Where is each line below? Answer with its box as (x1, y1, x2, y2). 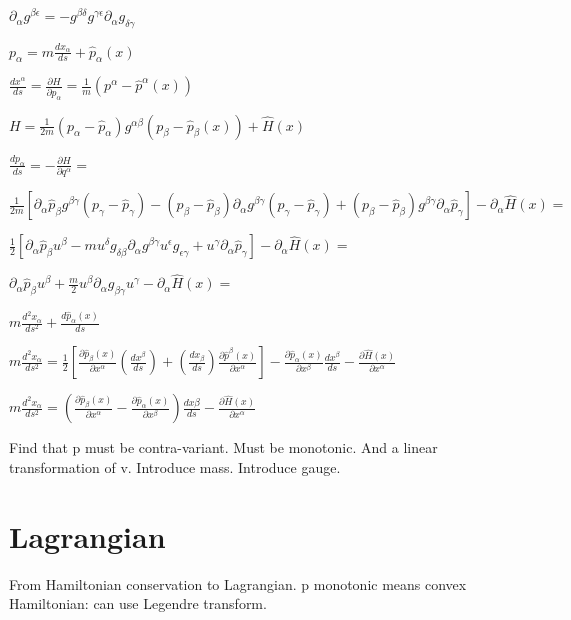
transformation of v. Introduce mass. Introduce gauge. (9, 456, 341, 477)
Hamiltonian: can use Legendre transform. (9, 593, 267, 614)
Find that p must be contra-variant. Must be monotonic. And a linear (9, 437, 438, 458)
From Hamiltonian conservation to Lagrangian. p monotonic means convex (9, 573, 467, 594)
